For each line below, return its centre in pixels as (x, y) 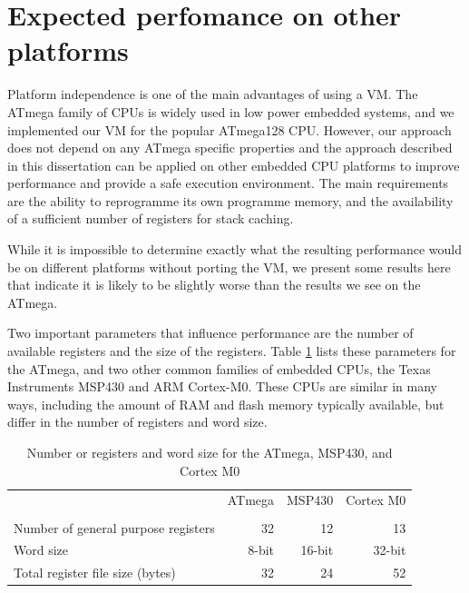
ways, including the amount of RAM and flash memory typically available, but (226, 404)
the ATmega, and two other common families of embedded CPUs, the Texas (219, 368)
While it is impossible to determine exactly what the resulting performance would (234, 249)
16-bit (317, 550)
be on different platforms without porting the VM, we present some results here (229, 267)
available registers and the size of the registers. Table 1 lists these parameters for (232, 351)
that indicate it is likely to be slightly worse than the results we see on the (214, 285)
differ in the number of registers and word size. (137, 422)
